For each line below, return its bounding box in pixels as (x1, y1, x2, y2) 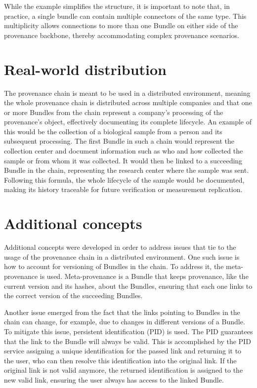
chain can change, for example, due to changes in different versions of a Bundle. (4, 316, 245, 327)
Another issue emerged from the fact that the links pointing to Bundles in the (4, 307, 240, 317)
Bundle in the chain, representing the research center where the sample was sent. (4, 165, 249, 175)
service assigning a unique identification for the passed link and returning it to (4, 346, 242, 356)
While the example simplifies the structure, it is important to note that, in (4, 1, 230, 11)
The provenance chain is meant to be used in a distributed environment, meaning (4, 87, 251, 98)
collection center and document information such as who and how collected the (4, 146, 243, 156)
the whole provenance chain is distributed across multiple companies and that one (4, 97, 252, 108)
